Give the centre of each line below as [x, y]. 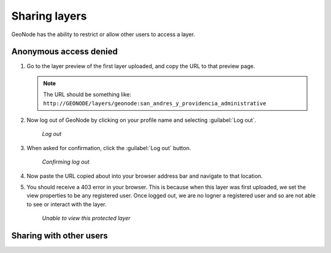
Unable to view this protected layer [86, 218]
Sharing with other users [60, 236]
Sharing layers [49, 16]
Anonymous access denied [65, 52]
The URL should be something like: [87, 94]
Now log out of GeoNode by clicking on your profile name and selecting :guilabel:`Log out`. [142, 120]
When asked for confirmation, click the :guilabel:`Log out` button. [109, 148]
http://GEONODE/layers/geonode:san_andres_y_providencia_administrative [155, 103]
